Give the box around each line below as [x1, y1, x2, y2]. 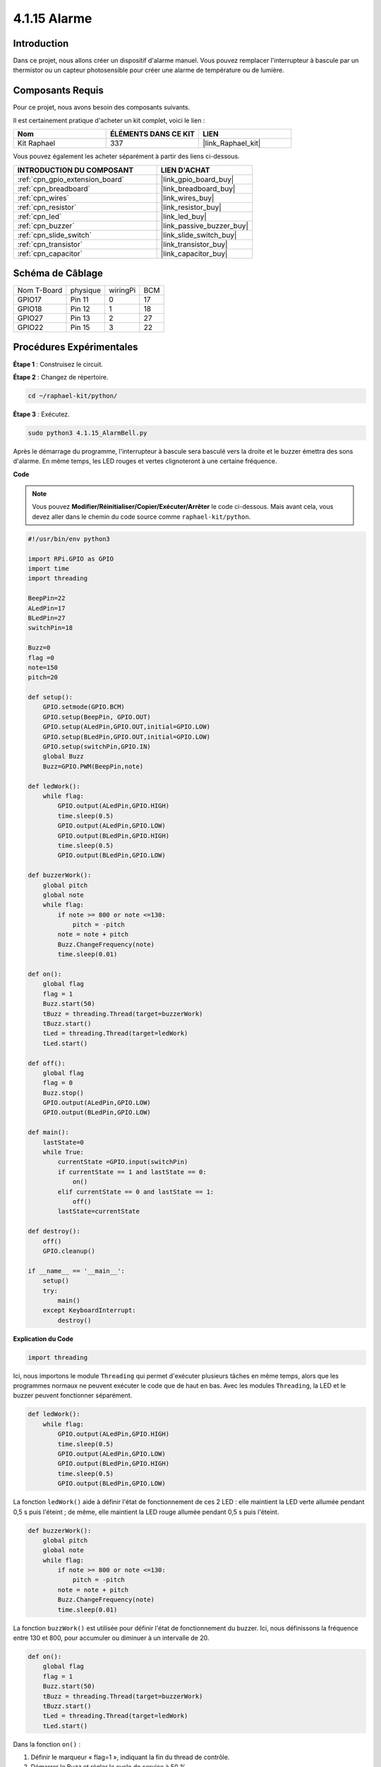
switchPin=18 [28, 624, 73, 632]
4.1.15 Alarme [13, 11, 92, 26]
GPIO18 [17, 304, 42, 314]
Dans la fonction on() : [13, 1739, 81, 1749]
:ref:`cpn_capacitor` [17, 248, 83, 258]
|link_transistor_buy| [160, 239, 229, 249]
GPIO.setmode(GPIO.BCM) [42, 703, 125, 711]
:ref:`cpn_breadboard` [17, 184, 91, 194]
